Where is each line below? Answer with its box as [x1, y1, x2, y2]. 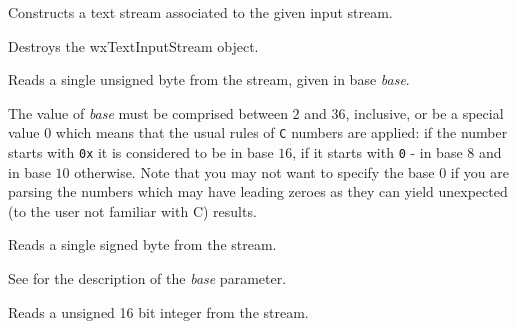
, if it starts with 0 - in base [292, 142, 463, 163]
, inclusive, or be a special [345, 102, 504, 123]
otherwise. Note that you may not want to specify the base [74, 161, 435, 182]
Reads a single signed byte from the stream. [8, 234, 277, 255]
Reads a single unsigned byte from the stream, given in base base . [8, 69, 410, 90]
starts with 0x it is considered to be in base [8, 142, 274, 163]
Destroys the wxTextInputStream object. [8, 35, 259, 56]
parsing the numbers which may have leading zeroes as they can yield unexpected [8, 181, 508, 202]
